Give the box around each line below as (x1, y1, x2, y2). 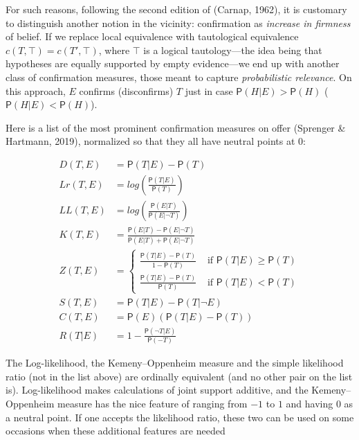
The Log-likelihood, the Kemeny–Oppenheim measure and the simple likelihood (6, 355, 344, 370)
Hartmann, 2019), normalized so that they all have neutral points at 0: (6, 134, 306, 148)
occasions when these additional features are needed (6, 423, 225, 438)
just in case (185, 83, 233, 98)
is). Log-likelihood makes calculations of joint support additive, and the (6, 382, 309, 397)
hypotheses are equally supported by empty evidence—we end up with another (6, 56, 340, 71)
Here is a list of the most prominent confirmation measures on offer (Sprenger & (6, 120, 346, 134)
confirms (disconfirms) (79, 83, 174, 98)
